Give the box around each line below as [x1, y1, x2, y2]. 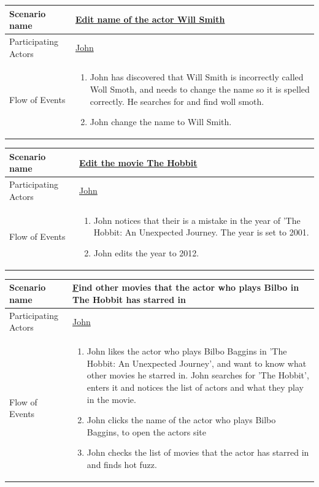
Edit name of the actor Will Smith [75, 13, 225, 26]
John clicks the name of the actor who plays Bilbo [86, 413, 276, 426]
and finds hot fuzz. [86, 458, 157, 471]
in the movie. [86, 393, 136, 405]
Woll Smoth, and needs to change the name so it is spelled [90, 82, 310, 95]
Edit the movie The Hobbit [79, 156, 198, 169]
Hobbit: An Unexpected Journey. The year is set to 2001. [93, 226, 309, 239]
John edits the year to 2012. [93, 246, 199, 259]
